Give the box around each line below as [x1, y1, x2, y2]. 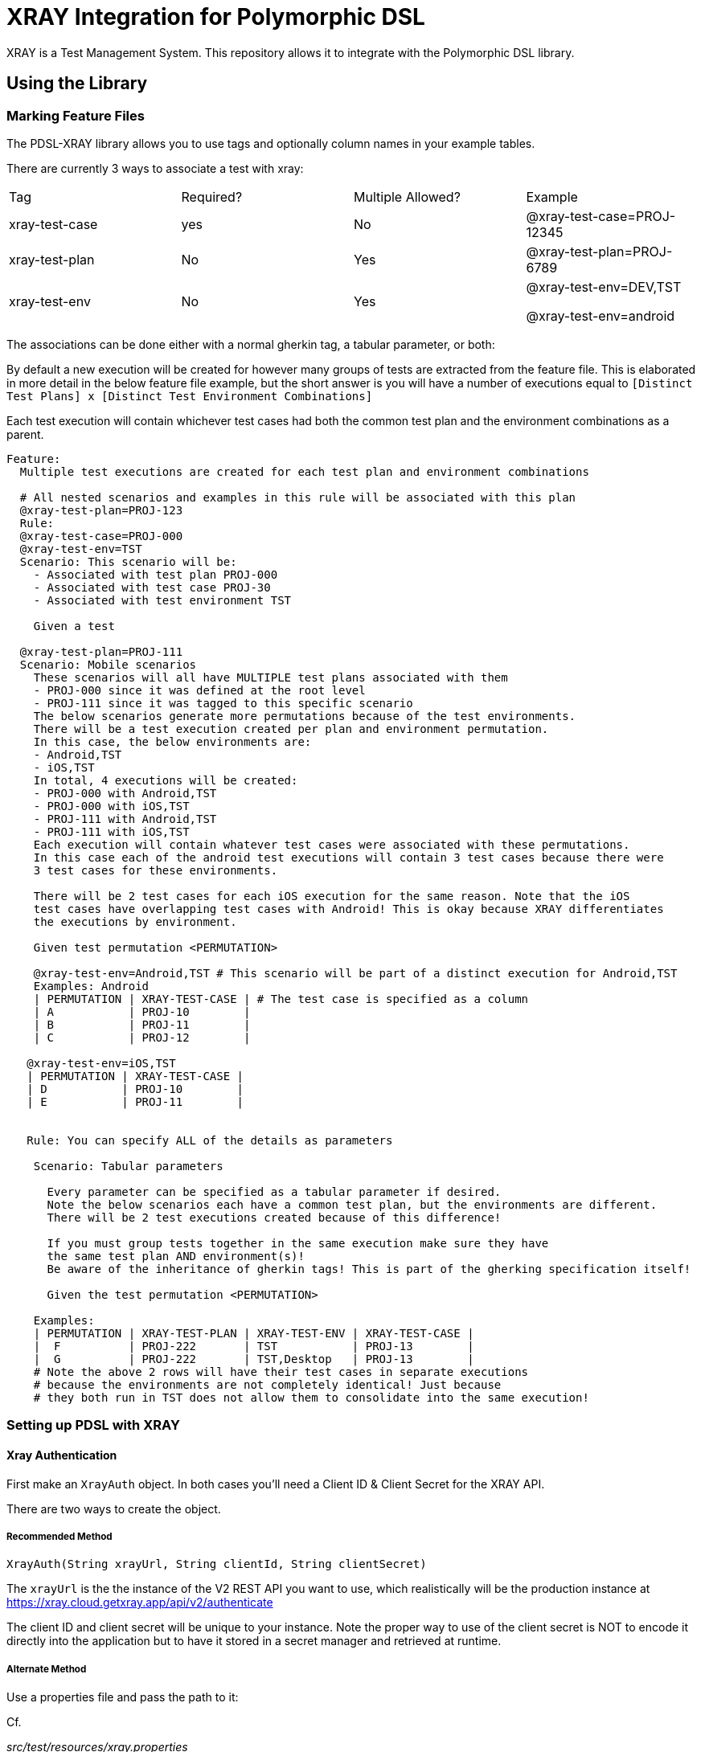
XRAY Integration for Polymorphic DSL [6, 3, 425, 31]
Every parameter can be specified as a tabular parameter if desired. [47, 1185, 502, 1198]
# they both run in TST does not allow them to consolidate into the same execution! [33, 1390, 589, 1404]
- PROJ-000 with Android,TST [33, 786, 217, 800]
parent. [6, 427, 44, 441]
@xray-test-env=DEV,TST [526, 278, 682, 295]
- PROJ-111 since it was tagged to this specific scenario [33, 696, 413, 710]
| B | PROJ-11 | [33, 1017, 251, 1031]
